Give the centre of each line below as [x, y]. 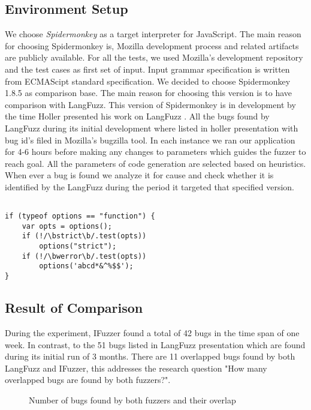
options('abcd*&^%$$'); [86, 266]
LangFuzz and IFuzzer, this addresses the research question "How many [136, 368]
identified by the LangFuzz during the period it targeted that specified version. [150, 186]
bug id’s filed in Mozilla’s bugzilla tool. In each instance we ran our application [150, 140]
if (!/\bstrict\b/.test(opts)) [84, 236]
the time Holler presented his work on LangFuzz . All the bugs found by [137, 116]
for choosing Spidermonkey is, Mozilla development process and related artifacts [152, 45]
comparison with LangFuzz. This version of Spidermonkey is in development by [150, 104]
